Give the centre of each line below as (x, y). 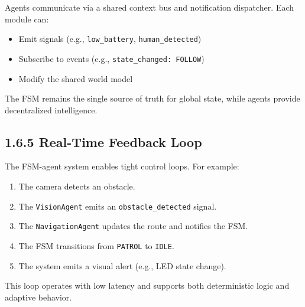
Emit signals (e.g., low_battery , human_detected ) (110, 39)
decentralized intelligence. (51, 110)
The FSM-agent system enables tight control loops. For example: (122, 166)
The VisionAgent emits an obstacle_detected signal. (118, 206)
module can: (27, 19)
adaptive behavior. (38, 297)
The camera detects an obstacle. (77, 186)
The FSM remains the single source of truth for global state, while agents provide (152, 98)
